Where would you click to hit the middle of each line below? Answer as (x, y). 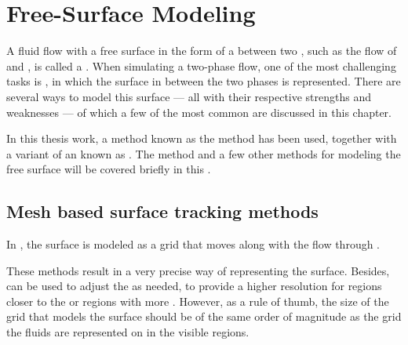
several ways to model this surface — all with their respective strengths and (189, 96)
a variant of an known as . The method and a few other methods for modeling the (204, 153)
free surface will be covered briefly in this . (109, 169)
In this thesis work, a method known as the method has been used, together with (202, 138)
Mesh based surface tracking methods (162, 211)
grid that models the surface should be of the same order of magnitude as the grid (204, 316)
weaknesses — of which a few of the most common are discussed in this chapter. (199, 112)
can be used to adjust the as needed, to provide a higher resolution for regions (194, 286)
